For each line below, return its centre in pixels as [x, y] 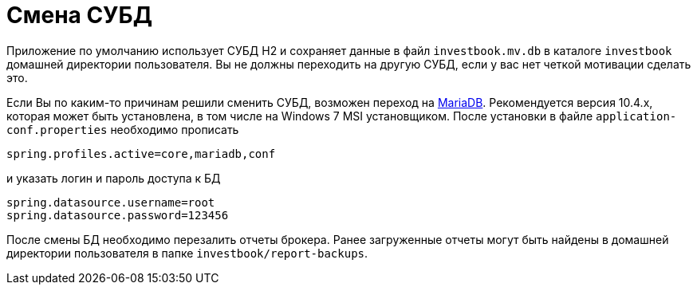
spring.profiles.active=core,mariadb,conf [141, 153]
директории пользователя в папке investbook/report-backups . [187, 253]
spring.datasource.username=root [111, 202]
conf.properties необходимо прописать [123, 129]
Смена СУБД [79, 15]
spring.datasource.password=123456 [118, 215]
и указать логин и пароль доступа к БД [114, 178]
